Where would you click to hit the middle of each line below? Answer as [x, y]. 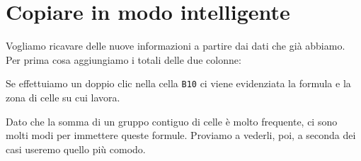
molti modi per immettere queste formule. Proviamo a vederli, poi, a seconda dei [181, 135]
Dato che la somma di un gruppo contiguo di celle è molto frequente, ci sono [172, 121]
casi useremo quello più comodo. [76, 149]
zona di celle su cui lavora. [63, 97]
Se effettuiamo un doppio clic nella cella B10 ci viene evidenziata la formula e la [178, 83]
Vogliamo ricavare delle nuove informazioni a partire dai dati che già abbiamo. [176, 46]
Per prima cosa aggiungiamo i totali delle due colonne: [124, 59]
